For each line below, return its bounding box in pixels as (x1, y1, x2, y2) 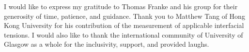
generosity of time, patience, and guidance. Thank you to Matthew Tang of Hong (4, 11, 245, 21)
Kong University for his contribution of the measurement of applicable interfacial (4, 20, 244, 30)
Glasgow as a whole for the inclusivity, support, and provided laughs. (4, 39, 209, 49)
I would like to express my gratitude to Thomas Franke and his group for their (4, 1, 238, 11)
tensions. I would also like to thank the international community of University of (4, 29, 243, 39)
